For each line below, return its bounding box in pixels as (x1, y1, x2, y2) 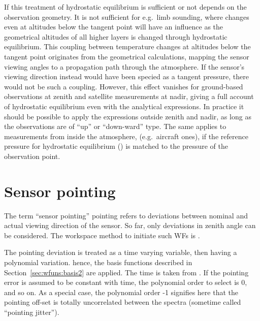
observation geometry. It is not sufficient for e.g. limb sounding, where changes (4, 11, 249, 22)
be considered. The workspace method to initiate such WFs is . (4, 230, 200, 240)
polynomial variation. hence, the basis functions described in (4, 257, 192, 267)
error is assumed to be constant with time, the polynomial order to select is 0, (4, 277, 247, 287)
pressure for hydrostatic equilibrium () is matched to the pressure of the (4, 141, 228, 151)
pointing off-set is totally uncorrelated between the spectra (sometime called (4, 297, 241, 307)
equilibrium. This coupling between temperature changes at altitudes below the (4, 41, 251, 52)
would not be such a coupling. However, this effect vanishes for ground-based (4, 81, 243, 91)
